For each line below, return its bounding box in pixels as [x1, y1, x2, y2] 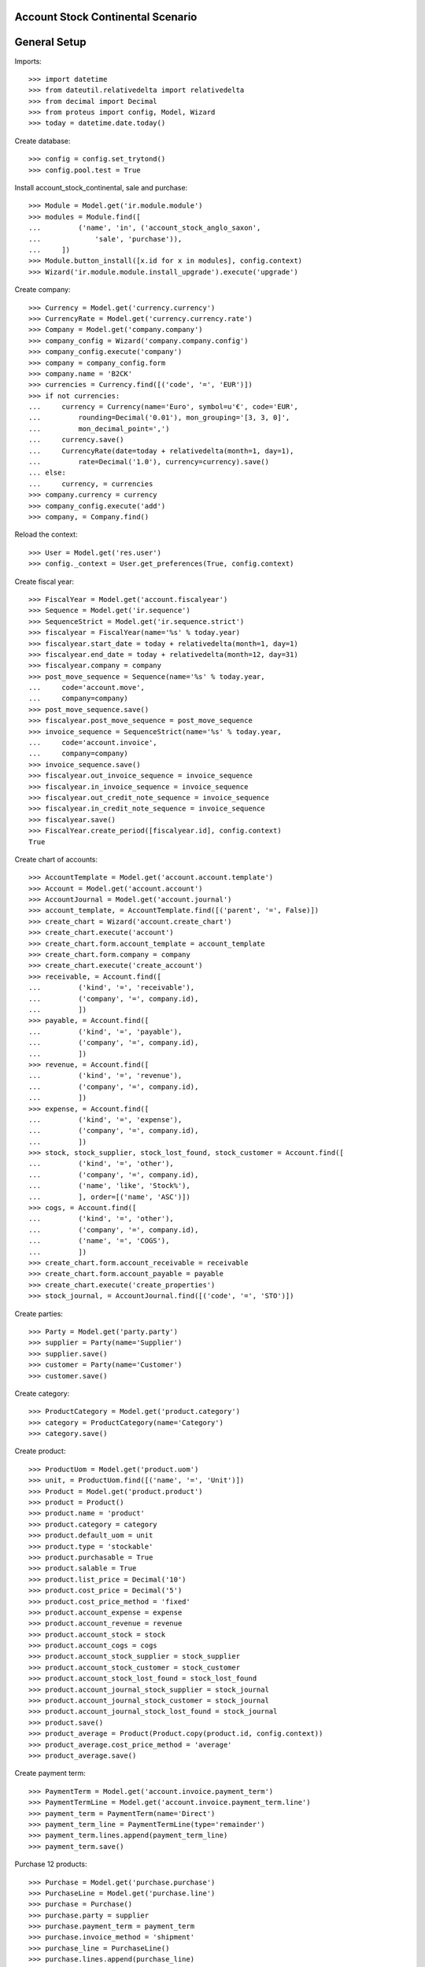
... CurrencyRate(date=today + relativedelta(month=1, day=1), [28, 446, 294, 456]
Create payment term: [14, 1769, 86, 1778]
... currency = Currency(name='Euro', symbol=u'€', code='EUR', [28, 402, 298, 411]
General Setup [14, 35, 87, 49]
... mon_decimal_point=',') [28, 424, 170, 433]
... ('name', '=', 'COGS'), [28, 1236, 170, 1246]
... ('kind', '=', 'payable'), [28, 1027, 183, 1036]
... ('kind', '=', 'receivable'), [28, 984, 195, 992]
